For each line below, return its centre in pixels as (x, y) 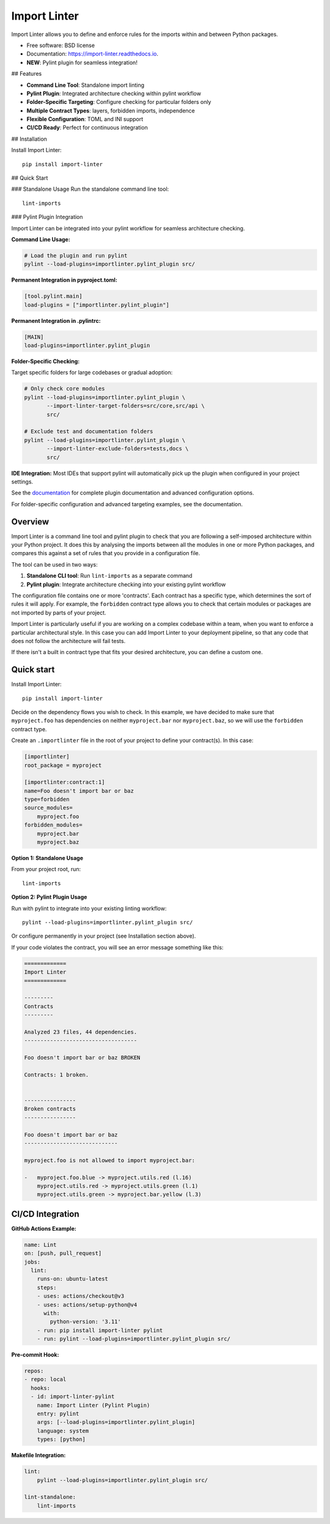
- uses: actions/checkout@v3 (81, 1296)
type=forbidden (47, 800)
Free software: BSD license (61, 45)
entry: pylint (58, 1414)
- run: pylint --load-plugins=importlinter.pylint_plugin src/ (134, 1339)
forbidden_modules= (53, 825)
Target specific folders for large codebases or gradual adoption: (92, 372)
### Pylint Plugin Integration (47, 217)
